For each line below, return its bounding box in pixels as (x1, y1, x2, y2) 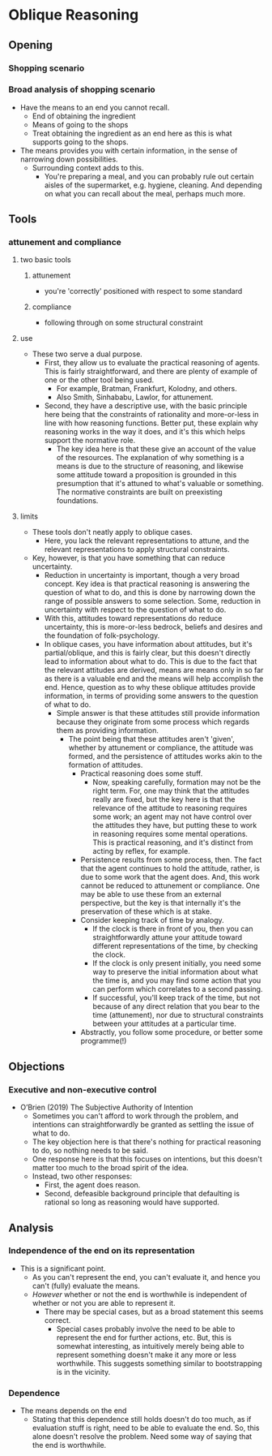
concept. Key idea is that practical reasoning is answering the (44, 579, 250, 589)
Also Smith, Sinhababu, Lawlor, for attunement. (56, 392, 214, 403)
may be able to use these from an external (80, 890, 222, 899)
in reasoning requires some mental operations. (92, 829, 249, 839)
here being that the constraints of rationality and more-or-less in (44, 410, 259, 420)
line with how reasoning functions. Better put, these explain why (44, 418, 259, 428)
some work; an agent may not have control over (92, 812, 253, 821)
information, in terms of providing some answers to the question (44, 691, 259, 701)
